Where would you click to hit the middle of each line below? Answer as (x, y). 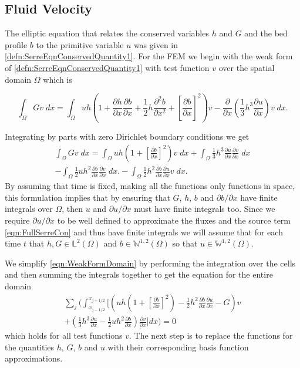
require (17, 220)
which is (58, 79)
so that (185, 243)
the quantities (30, 347)
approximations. (34, 358)
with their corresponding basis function (178, 347)
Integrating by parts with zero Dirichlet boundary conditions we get (127, 136)
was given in (156, 44)
